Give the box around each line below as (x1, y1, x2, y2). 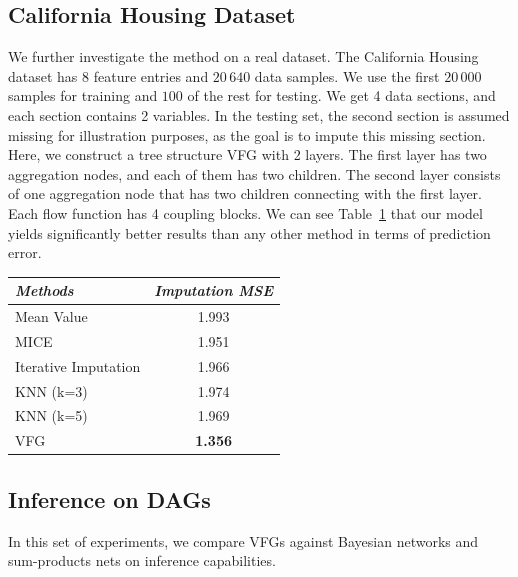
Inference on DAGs (8, 483, 211, 514)
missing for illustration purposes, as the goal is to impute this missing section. (8, 124, 486, 145)
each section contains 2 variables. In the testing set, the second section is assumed (8, 104, 510, 125)
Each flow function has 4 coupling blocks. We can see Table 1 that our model (8, 202, 483, 223)
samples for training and (8, 85, 158, 106)
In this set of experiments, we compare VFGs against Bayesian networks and (8, 530, 479, 551)
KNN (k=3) (15, 380, 88, 401)
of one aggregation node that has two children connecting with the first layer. (8, 183, 482, 204)
